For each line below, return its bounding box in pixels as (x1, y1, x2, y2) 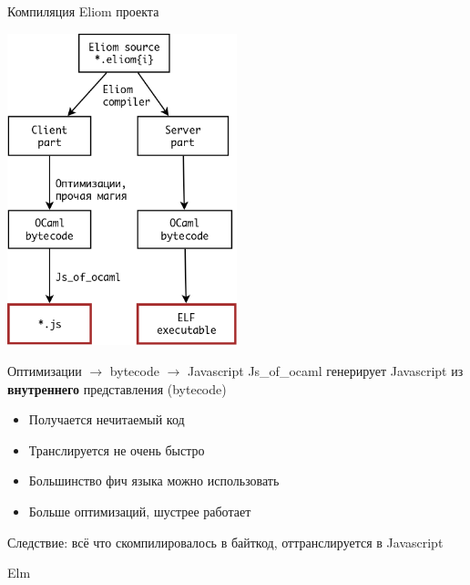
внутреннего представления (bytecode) (7, 379, 227, 398)
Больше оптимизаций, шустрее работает (28, 501, 251, 520)
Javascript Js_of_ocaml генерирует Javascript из (187, 361, 464, 380)
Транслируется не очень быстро (28, 440, 205, 459)
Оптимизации (7, 361, 82, 380)
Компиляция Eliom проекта (7, 2, 159, 20)
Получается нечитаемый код (28, 410, 185, 429)
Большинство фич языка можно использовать (28, 471, 280, 490)
